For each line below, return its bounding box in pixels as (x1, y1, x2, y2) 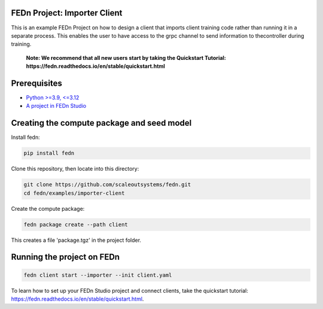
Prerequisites (11, 78, 62, 88)
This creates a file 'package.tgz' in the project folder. (11, 237, 142, 244)
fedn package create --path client (23, 221, 128, 228)
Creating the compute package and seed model (11, 118, 192, 128)
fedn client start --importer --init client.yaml (23, 271, 172, 278)
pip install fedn (23, 150, 75, 157)
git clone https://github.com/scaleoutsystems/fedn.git (23, 181, 191, 188)
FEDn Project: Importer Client (11, 8, 123, 18)
